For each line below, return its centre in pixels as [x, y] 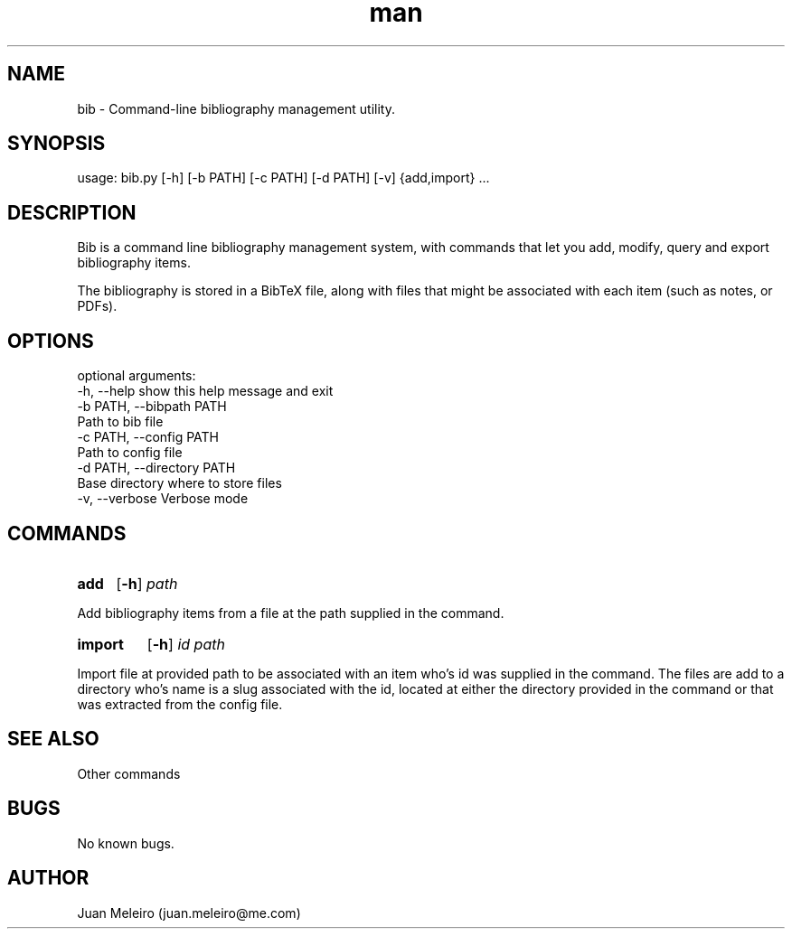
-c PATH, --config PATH [148, 437]
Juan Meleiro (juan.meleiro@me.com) [189, 913]
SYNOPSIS [57, 144]
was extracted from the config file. [180, 704]
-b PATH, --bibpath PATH [152, 407]
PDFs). [97, 306]
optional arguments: [137, 376]
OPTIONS [51, 341]
